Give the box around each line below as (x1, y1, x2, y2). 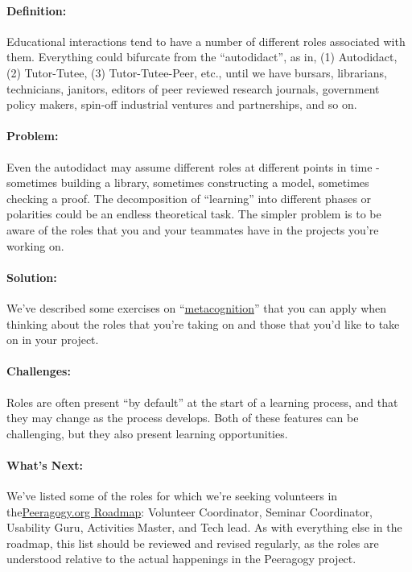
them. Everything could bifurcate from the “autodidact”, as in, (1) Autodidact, (6, 48, 398, 65)
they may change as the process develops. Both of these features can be (6, 409, 359, 426)
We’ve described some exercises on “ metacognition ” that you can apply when (6, 299, 387, 316)
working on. (6, 237, 64, 254)
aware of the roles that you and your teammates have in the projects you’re (6, 221, 379, 238)
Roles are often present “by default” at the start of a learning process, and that (6, 393, 398, 410)
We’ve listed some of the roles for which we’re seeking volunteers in (6, 487, 338, 504)
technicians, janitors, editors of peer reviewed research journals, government (6, 80, 380, 97)
